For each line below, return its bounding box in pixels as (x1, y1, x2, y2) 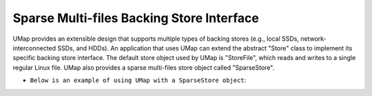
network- (300, 35, 327, 43)
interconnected (12, 44, 56, 52)
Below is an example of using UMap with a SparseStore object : (30, 76, 247, 84)
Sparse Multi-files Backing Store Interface (12, 10, 260, 26)
